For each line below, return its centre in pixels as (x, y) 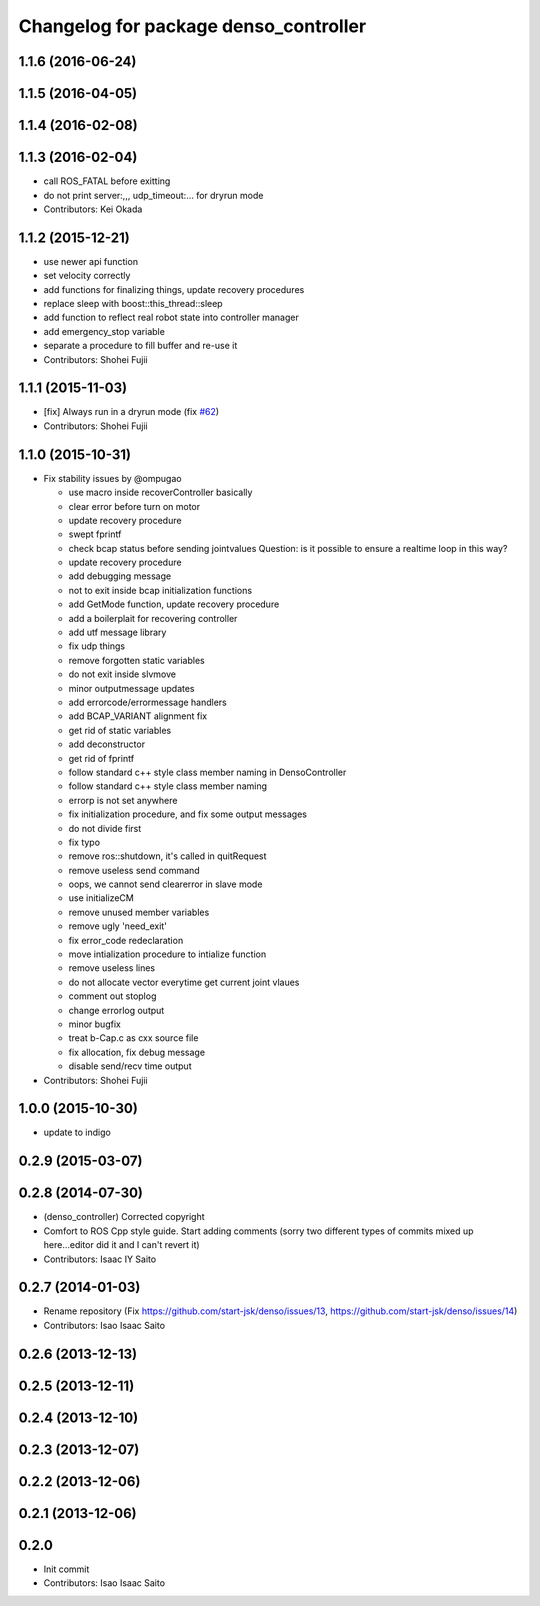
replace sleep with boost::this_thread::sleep (133, 303)
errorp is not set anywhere (123, 800)
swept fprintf (95, 534)
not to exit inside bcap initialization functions (160, 590)
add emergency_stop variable (104, 331)
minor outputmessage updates (131, 688)
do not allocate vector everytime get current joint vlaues (184, 982)
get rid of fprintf (101, 758)
